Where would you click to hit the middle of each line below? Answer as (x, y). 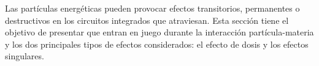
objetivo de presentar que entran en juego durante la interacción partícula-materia (159, 32)
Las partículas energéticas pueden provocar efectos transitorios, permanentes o (152, 8)
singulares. (25, 56)
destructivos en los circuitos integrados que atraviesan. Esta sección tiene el (147, 20)
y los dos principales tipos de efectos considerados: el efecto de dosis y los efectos (157, 44)
